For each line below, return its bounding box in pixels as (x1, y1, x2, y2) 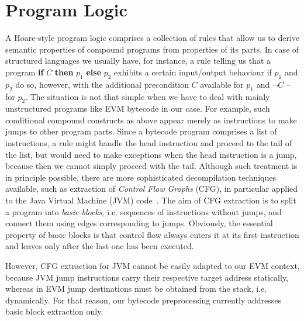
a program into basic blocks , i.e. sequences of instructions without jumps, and (5, 205, 282, 218)
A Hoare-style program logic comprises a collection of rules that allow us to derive (5, 32, 300, 44)
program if (5, 65, 44, 78)
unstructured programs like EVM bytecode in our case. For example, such (5, 102, 270, 115)
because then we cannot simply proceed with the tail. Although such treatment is (5, 160, 298, 172)
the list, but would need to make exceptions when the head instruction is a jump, (5, 148, 297, 160)
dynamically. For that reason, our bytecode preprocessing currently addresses (5, 294, 281, 306)
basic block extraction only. (5, 305, 103, 317)
